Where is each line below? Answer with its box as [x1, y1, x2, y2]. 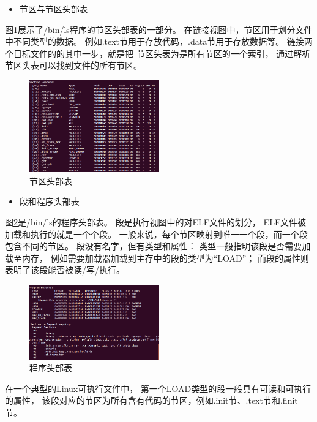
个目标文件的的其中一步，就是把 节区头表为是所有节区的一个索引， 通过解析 [5, 47, 311, 59]
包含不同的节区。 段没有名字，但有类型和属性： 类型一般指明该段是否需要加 [5, 239, 311, 252]
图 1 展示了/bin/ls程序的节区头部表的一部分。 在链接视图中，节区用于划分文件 [5, 23, 313, 36]
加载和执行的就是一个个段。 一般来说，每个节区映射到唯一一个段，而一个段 [5, 227, 308, 240]
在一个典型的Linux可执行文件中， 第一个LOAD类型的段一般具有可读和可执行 [5, 382, 311, 394]
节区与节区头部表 [19, 2, 88, 15]
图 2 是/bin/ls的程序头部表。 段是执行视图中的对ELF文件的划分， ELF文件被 [5, 215, 307, 228]
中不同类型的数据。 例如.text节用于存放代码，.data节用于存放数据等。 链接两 [5, 35, 313, 48]
